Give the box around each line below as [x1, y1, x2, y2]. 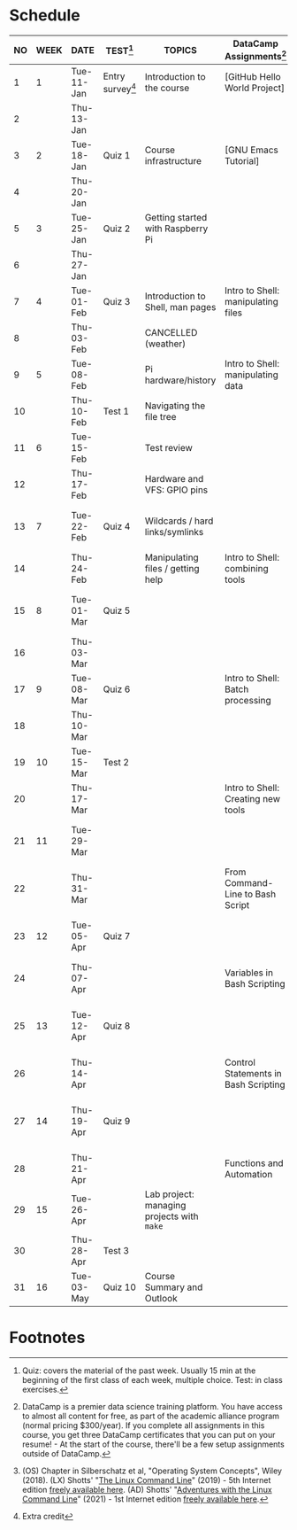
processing [225, 695, 271, 707]
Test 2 [103, 757, 130, 769]
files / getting [144, 563, 200, 575]
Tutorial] [225, 155, 260, 167]
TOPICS [163, 43, 197, 56]
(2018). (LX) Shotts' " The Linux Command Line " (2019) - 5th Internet [21, 1475, 271, 1486]
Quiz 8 [103, 1020, 131, 1032]
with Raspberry [144, 222, 209, 235]
